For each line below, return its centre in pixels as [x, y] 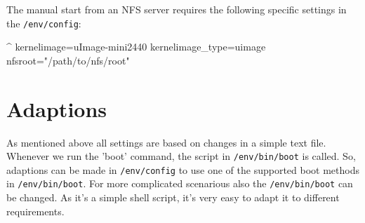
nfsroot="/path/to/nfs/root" [68, 60]
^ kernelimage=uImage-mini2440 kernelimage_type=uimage [136, 47]
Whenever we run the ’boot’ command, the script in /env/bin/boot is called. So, [181, 156]
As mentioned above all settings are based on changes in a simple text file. [166, 142]
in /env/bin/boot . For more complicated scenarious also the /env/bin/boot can [180, 183]
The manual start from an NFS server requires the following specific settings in [177, 9]
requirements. [35, 211]
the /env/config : [44, 23]
